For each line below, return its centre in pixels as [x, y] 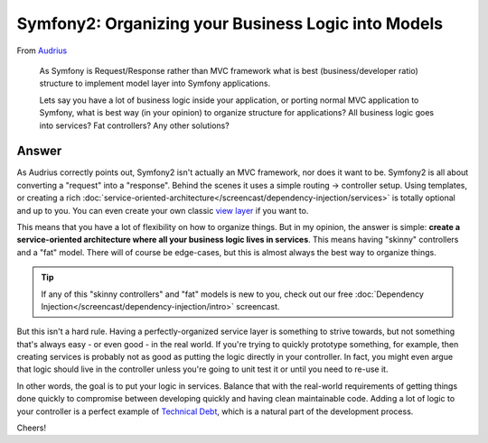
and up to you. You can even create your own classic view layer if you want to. [163, 210]
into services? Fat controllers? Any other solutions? [134, 125]
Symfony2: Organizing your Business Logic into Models [230, 23]
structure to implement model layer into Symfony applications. [155, 83]
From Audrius [42, 51]
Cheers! [32, 428]
